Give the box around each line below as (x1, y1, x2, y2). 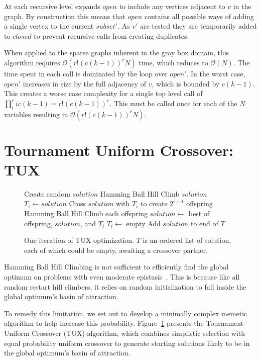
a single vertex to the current (4, 21, 94, 31)
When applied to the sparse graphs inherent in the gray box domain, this (4, 47, 229, 58)
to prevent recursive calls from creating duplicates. (34, 30, 189, 41)
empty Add (126, 218, 161, 228)
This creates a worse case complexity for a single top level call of (4, 88, 203, 99)
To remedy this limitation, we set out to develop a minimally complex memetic (4, 308, 247, 318)
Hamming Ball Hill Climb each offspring (24, 208, 148, 219)
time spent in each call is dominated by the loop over (4, 68, 168, 78)
